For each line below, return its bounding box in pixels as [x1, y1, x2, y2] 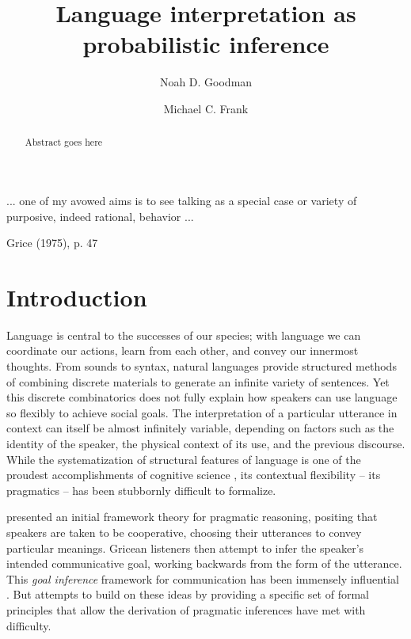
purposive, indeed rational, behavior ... [6, 207, 194, 224]
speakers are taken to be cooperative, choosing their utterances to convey [6, 523, 362, 540]
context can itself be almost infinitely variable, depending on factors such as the [6, 420, 394, 436]
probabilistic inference [82, 28, 329, 60]
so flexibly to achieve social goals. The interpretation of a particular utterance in [6, 404, 398, 420]
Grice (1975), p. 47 [6, 234, 98, 251]
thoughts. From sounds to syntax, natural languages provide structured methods [6, 358, 397, 375]
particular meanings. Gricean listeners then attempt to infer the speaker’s [6, 539, 364, 556]
